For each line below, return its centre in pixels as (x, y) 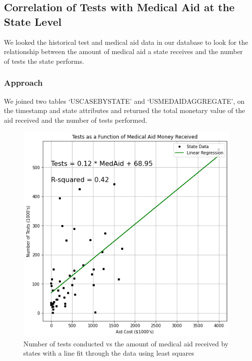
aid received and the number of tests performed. (76, 120)
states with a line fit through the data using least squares (109, 353)
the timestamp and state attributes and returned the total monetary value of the (125, 110)
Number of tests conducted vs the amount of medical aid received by (126, 343)
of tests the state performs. (44, 61)
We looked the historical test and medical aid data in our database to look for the (126, 42)
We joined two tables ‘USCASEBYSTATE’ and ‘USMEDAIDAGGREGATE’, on (124, 101)
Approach (23, 83)
